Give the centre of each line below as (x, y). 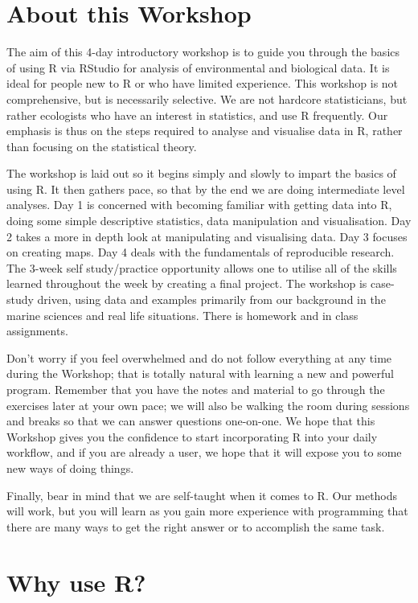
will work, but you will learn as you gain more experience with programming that (207, 511)
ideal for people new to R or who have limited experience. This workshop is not (203, 83)
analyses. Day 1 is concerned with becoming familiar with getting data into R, (199, 205)
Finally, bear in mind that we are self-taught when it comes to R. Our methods (202, 495)
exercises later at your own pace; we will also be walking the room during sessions (208, 405)
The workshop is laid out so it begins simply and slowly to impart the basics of (201, 173)
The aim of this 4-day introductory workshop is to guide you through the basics (203, 52)
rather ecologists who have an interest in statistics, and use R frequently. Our (197, 115)
